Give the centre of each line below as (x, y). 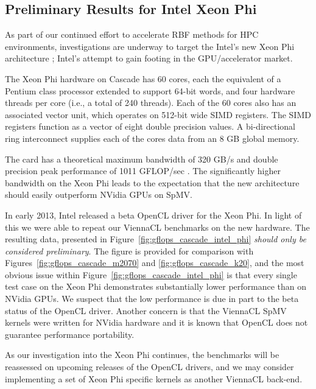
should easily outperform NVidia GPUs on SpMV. (99, 194)
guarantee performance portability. (70, 334)
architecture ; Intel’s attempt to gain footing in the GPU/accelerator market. (149, 58)
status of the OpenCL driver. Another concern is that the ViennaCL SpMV (146, 310)
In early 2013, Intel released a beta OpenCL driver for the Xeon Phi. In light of (153, 215)
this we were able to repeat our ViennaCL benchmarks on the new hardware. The (157, 227)
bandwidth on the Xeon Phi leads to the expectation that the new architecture (152, 182)
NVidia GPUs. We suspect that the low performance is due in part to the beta (152, 299)
